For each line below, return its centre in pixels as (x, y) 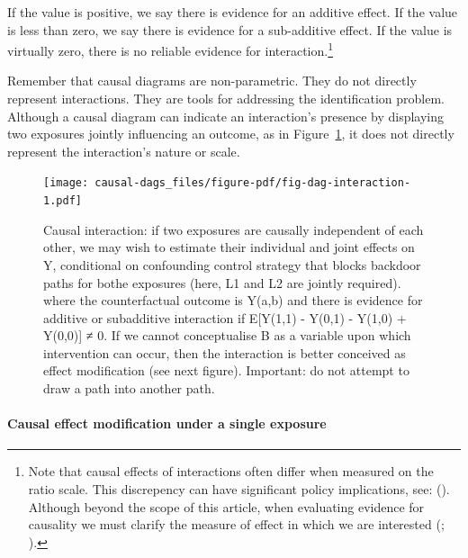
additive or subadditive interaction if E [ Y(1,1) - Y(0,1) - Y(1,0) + (225, 317)
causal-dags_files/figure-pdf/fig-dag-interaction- (253, 183)
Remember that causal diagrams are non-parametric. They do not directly (212, 81)
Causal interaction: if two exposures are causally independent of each (234, 229)
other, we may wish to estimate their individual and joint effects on (229, 247)
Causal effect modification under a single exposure (167, 423)
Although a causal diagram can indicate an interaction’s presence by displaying (225, 116)
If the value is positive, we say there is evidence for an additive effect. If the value (233, 12)
